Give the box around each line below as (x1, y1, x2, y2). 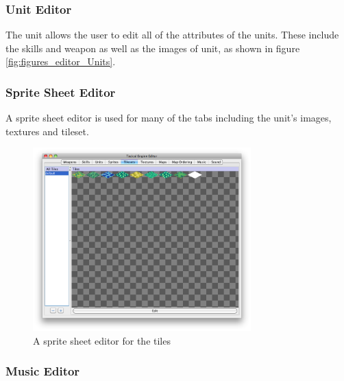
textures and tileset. (5, 124, 89, 138)
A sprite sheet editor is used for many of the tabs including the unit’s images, (5, 111, 332, 125)
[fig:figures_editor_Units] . (5, 54, 116, 69)
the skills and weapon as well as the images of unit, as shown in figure (5, 41, 300, 55)
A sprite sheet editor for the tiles (33, 333, 171, 347)
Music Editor (5, 362, 80, 380)
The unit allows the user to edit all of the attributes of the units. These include (5, 27, 339, 42)
